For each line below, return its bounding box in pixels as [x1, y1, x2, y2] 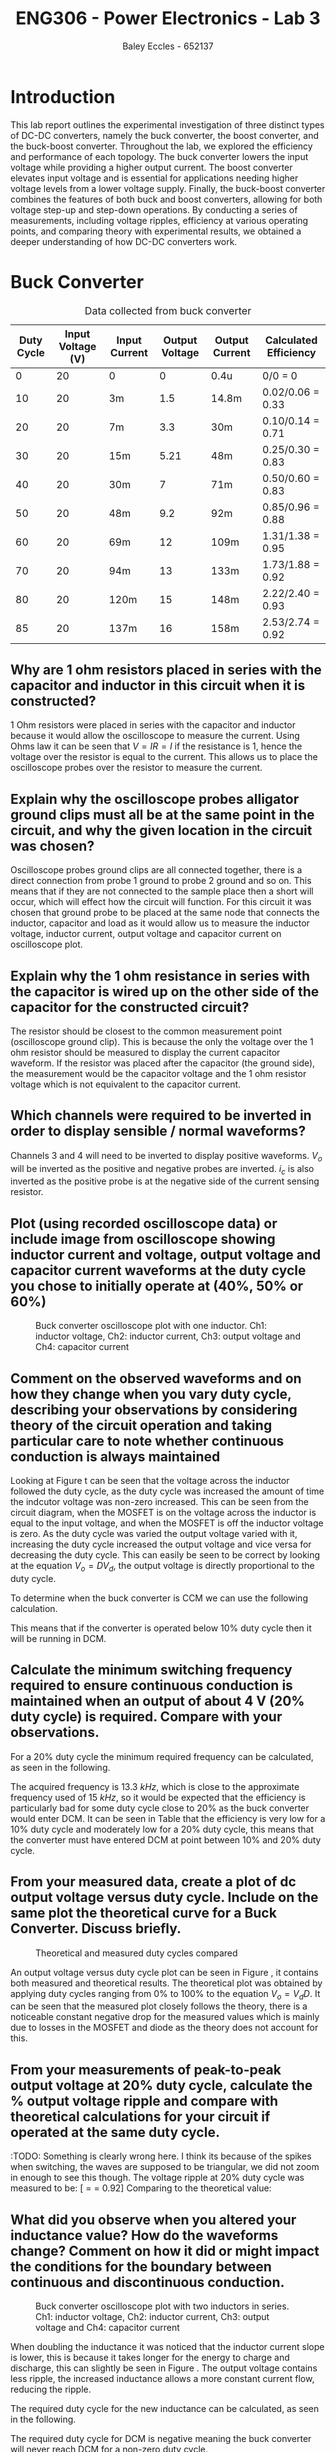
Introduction [10, 85, 116, 108]
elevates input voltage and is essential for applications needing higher [10, 172, 299, 184]
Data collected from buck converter [84, 303, 252, 317]
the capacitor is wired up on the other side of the [10, 983, 320, 1000]
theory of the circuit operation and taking [10, 1417, 273, 1434]
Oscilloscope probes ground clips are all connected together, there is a [10, 864, 303, 876]
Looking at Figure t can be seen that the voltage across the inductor [10, 1475, 290, 1487]
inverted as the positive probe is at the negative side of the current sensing [10, 1175, 320, 1187]
